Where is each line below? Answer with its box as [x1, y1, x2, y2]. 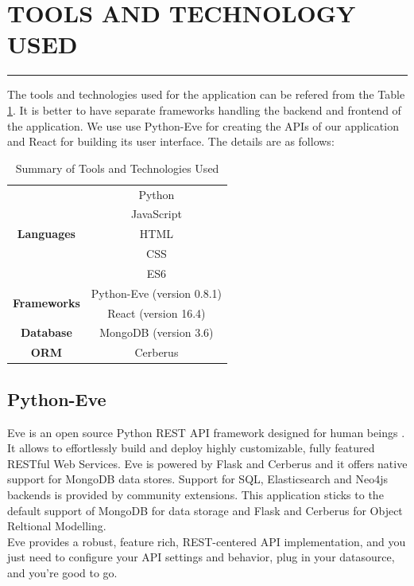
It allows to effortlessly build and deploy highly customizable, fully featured [7, 439, 375, 456]
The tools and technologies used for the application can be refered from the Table [7, 86, 405, 103]
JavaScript [130, 205, 182, 222]
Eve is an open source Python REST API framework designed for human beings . [7, 424, 405, 440]
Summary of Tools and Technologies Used [15, 159, 219, 176]
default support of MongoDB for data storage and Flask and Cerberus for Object [7, 502, 403, 518]
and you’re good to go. [7, 564, 118, 580]
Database [21, 324, 72, 341]
